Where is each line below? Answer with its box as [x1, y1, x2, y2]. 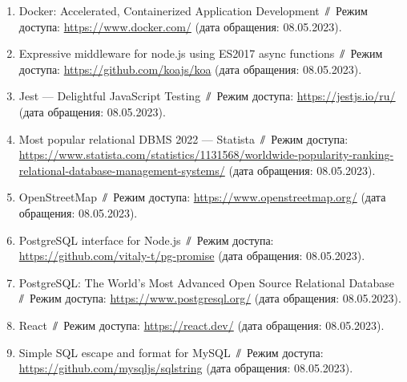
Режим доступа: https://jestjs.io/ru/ [216, 87, 396, 104]
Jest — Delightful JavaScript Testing [18, 87, 201, 104]
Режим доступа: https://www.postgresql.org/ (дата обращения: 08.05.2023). [30, 290, 401, 307]
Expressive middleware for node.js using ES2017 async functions [18, 45, 335, 62]
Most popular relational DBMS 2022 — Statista [18, 130, 256, 147]
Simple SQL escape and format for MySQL [18, 343, 231, 360]
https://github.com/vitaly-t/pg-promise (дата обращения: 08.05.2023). [18, 247, 365, 264]
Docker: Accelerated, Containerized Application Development [18, 2, 320, 18]
